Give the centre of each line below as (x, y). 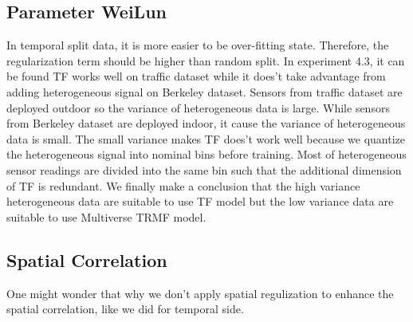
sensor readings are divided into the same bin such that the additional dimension (204, 169)
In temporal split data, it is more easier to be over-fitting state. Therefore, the (198, 45)
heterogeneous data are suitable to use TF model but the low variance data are (200, 201)
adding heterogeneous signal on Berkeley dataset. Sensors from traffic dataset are (205, 91)
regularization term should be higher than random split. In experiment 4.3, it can (206, 60)
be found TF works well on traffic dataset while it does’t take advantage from (196, 76)
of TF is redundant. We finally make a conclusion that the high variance (183, 185)
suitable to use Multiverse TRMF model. (106, 216)
